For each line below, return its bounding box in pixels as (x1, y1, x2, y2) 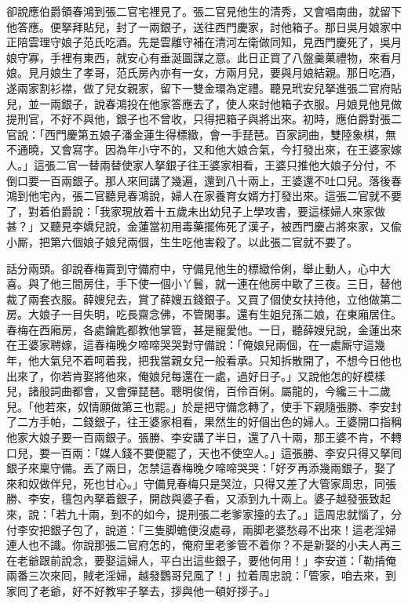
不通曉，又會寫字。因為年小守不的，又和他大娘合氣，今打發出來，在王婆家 (6, 141, 391, 158)
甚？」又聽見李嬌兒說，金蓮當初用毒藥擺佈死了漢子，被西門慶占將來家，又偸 (6, 218, 402, 235)
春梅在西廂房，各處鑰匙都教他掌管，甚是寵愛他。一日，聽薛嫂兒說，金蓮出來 (6, 321, 402, 337)
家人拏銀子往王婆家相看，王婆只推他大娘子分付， (132, 156, 385, 173)
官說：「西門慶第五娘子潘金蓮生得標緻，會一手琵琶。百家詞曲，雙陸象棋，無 (6, 126, 396, 142)
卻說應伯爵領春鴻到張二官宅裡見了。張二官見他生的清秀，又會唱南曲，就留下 (6, 3, 402, 19)
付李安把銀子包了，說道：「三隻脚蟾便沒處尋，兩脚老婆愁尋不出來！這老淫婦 (6, 521, 396, 537)
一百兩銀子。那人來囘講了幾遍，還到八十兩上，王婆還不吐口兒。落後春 (38, 172, 402, 188)
